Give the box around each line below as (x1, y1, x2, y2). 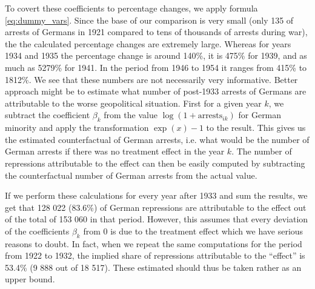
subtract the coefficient (5, 108, 90, 121)
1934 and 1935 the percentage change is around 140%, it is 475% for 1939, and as (5, 49, 307, 62)
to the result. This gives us (206, 121, 306, 134)
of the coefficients (5, 224, 70, 237)
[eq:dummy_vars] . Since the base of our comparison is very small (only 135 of (5, 13, 294, 26)
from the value (104, 108, 157, 121)
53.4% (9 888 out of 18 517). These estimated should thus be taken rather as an (5, 261, 302, 273)
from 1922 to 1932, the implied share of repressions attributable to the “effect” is (5, 249, 305, 262)
